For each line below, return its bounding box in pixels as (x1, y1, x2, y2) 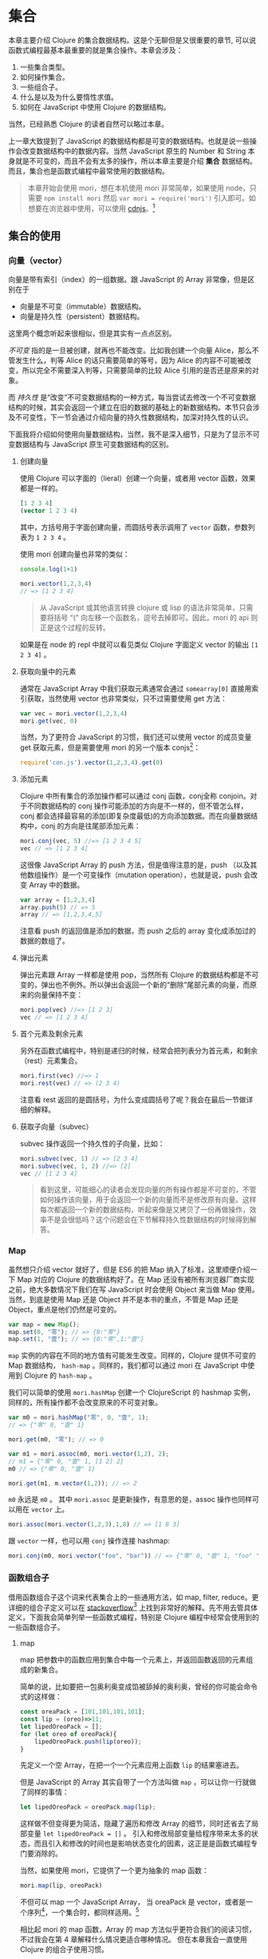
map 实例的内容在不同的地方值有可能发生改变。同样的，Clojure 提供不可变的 (8, 1351, 257, 1360)
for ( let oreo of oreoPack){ (19, 1730, 117, 1738)
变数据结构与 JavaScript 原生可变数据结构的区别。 (8, 440, 174, 449)
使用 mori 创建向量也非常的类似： (19, 549, 130, 559)
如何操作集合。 (19, 72, 69, 82)
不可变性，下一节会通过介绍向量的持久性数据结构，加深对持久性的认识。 (14, 412, 253, 422)
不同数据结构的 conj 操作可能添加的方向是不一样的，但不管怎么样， (26, 801, 248, 810)
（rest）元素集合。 (19, 1056, 82, 1065)
